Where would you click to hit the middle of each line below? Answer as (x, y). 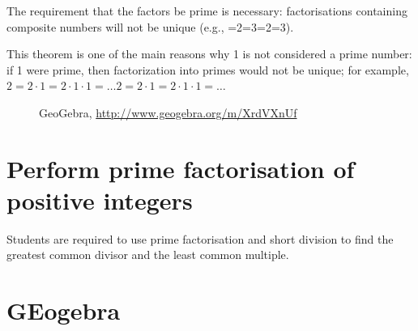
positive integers (100, 199)
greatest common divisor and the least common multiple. (148, 255)
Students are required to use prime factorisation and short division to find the (200, 238)
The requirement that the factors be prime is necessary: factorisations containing (207, 11)
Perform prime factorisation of (181, 168)
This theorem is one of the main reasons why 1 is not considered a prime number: (209, 54)
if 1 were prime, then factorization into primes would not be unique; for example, (208, 69)
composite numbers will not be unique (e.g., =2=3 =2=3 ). (150, 26)
